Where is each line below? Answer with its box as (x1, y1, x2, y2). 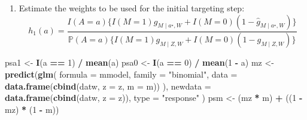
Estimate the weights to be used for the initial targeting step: (19, 2, 245, 14)
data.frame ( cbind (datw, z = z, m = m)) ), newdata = (5, 79, 211, 92)
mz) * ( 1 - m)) (5, 103, 59, 115)
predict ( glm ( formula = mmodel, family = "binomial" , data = (5, 68, 238, 81)
